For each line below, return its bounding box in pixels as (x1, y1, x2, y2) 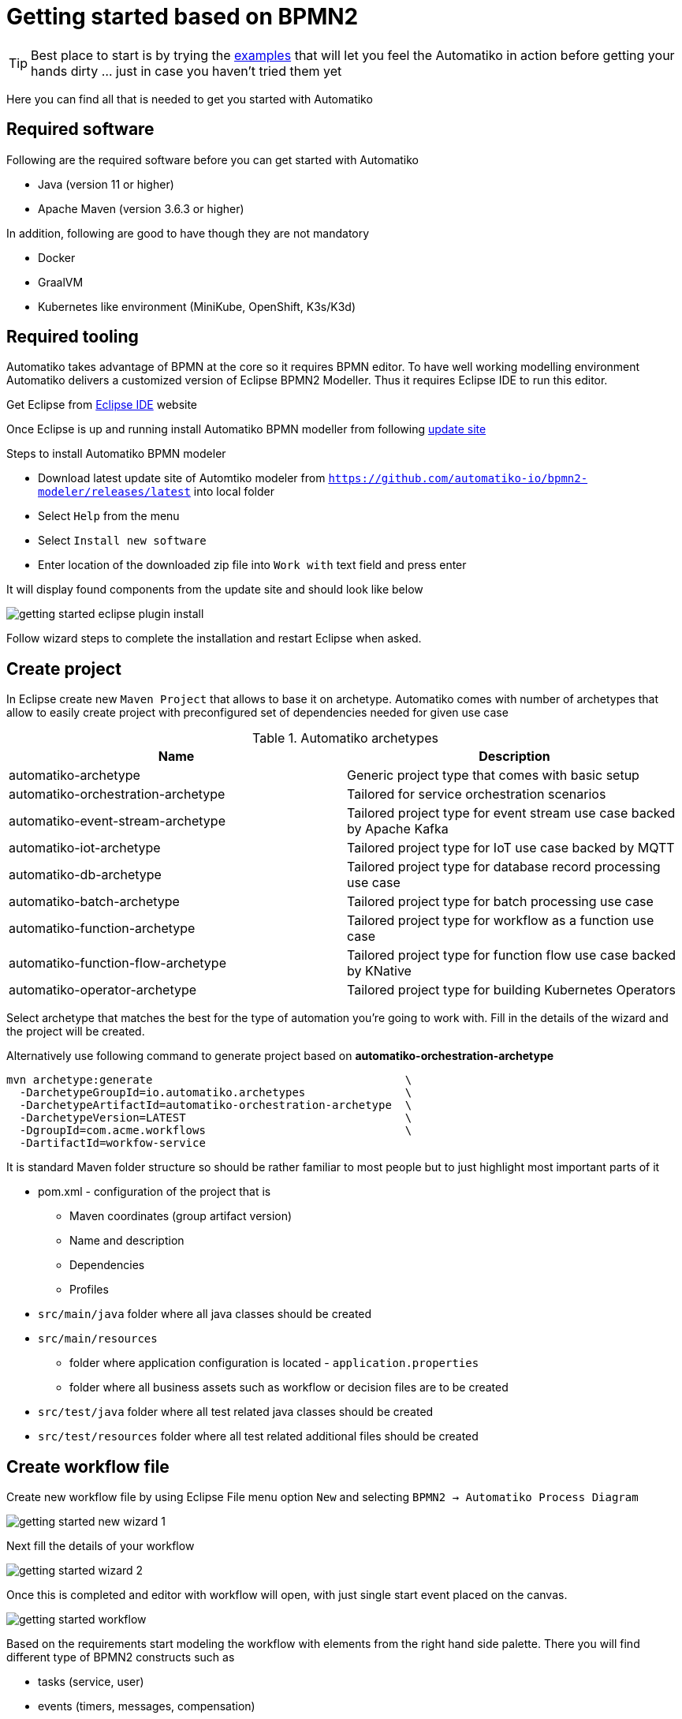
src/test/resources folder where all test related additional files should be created (38, 1429, 479, 1444)
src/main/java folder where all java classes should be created (38, 1307, 372, 1321)
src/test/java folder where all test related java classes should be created (38, 1405, 434, 1419)
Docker (38, 250, 76, 264)
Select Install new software (38, 534, 207, 548)
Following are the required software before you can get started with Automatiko (6, 152, 419, 167)
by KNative (347, 963, 412, 979)
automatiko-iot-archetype (9, 840, 161, 856)
